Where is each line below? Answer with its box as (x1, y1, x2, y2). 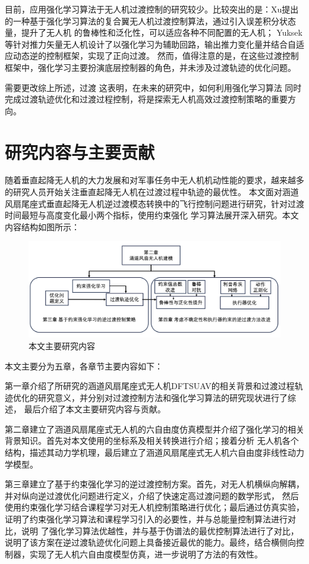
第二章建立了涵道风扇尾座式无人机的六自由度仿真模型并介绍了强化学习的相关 (5, 422, 304, 435)
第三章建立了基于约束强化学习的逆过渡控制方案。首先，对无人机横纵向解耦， (5, 478, 304, 490)
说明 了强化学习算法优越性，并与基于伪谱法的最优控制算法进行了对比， (21, 524, 299, 537)
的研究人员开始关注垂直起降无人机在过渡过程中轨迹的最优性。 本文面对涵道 (5, 186, 299, 198)
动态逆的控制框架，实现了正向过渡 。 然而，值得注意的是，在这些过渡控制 (12, 49, 299, 62)
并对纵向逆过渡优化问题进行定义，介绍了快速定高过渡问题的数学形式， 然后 (5, 489, 299, 502)
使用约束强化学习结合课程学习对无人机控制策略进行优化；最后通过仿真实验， (5, 501, 304, 513)
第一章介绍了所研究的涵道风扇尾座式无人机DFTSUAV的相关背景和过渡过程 (5, 380, 295, 392)
